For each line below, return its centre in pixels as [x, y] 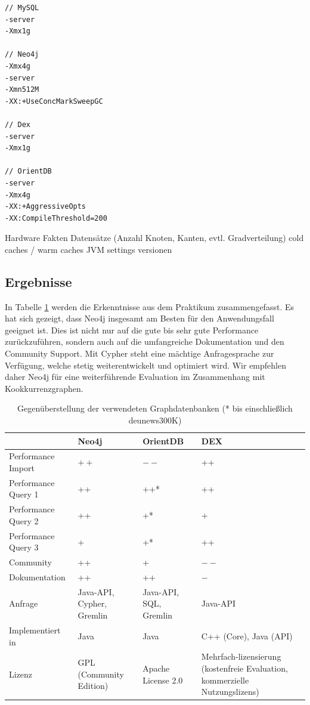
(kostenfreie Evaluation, [244, 668]
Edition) [93, 686]
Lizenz [21, 674]
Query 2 [24, 520]
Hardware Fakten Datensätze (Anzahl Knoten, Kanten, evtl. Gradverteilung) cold [154, 238]
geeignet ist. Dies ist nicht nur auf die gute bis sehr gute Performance [132, 330]
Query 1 [24, 494]
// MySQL [22, 8]
